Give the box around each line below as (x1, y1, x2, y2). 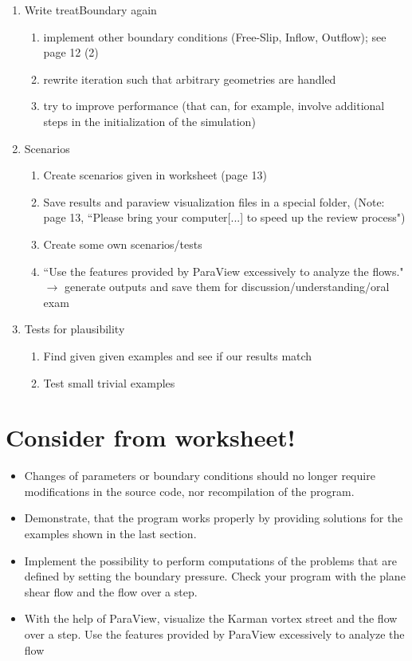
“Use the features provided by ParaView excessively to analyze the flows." (43, 262, 404, 279)
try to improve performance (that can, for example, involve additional (43, 97, 385, 114)
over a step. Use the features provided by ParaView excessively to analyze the (24, 625, 405, 642)
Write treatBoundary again (24, 2, 157, 18)
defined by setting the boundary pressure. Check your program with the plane (24, 568, 406, 584)
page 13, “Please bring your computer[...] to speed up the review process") (43, 209, 406, 226)
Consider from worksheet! (6, 421, 296, 454)
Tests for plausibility (24, 321, 125, 337)
